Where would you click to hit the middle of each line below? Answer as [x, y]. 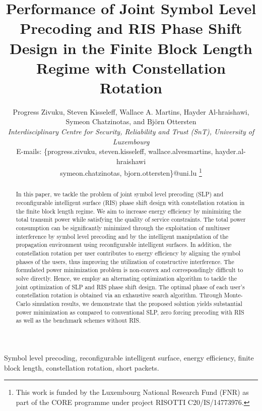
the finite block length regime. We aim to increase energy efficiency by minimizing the [128, 211]
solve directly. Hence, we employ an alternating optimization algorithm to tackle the [126, 278]
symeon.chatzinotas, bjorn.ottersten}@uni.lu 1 [131, 172]
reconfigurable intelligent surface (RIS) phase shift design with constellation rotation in [130, 203]
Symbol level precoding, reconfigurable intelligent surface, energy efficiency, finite [129, 357]
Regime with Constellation [131, 67]
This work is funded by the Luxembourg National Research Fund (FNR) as [132, 392]
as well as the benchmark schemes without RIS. [78, 320]
